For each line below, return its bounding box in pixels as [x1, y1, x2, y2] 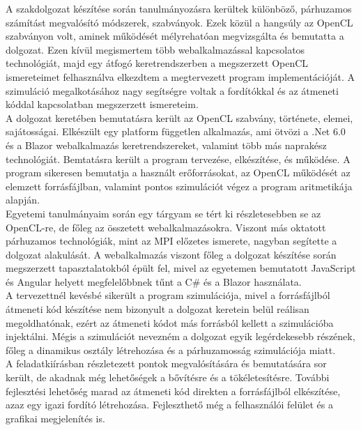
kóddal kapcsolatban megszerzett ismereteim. [6, 97, 199, 112]
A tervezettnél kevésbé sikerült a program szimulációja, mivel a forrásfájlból [6, 288, 330, 302]
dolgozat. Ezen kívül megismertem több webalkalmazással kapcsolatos [6, 42, 305, 56]
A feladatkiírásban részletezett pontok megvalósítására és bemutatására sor [6, 356, 327, 371]
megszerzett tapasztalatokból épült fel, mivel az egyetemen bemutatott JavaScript [6, 261, 356, 275]
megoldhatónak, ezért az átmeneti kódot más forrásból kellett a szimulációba [6, 315, 334, 330]
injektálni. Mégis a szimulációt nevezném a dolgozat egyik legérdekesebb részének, [6, 329, 355, 344]
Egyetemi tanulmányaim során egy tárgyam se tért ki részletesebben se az [6, 206, 321, 220]
